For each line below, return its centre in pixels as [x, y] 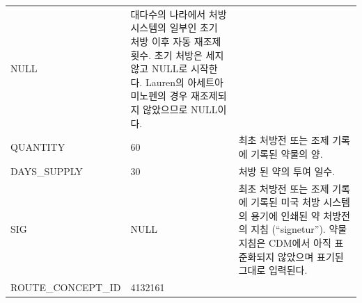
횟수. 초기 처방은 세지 [177, 55]
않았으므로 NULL [180, 109]
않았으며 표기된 [310, 256]
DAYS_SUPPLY [47, 171]
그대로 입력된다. [273, 270]
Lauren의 [165, 82]
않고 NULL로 [159, 68]
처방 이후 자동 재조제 [176, 41]
